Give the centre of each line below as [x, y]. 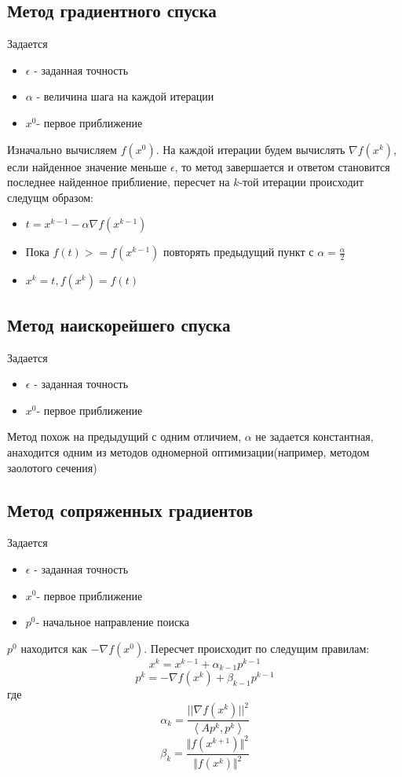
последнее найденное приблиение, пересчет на [119, 182]
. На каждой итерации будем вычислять [250, 149]
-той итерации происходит [301, 182]
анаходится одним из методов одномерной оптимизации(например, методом [188, 451]
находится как [54, 648]
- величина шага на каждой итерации [125, 96]
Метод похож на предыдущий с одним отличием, [124, 436]
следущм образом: [50, 197]
